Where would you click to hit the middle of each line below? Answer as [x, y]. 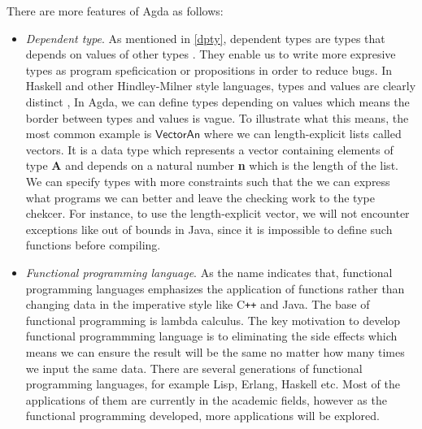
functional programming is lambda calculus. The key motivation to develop [213, 320]
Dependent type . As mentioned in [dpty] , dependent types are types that [205, 38]
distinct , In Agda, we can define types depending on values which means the [218, 101]
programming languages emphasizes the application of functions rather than [215, 288]
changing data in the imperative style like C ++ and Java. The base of [198, 304]
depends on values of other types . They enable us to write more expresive [211, 54]
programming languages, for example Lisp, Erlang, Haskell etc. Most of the [213, 384]
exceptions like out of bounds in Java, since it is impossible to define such [209, 229]
